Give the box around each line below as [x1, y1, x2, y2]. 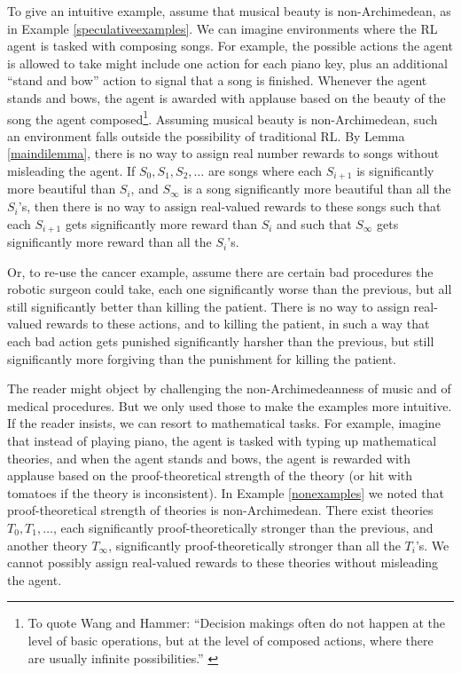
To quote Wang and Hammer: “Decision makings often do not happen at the [27, 614, 445, 632]
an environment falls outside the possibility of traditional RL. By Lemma [7, 126, 405, 145]
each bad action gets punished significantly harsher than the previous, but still [7, 332, 434, 351]
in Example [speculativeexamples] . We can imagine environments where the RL [7, 19, 438, 37]
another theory [7, 535, 88, 554]
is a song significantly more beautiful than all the [184, 179, 451, 198]
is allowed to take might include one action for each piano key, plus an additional [7, 53, 448, 72]
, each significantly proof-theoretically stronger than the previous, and [52, 519, 434, 536]
